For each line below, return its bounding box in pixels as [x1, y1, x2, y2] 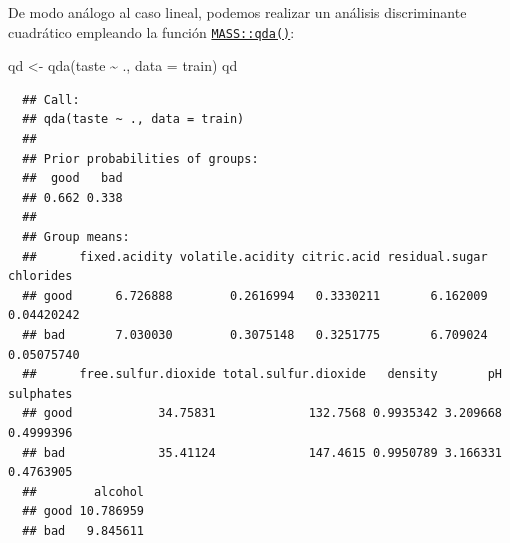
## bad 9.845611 [22, 523, 145, 538]
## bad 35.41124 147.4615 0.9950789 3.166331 [22, 445, 502, 460]
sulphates [8, 386, 73, 401]
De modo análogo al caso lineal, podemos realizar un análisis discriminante [8, 2, 467, 22]
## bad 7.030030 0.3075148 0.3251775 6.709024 [22, 327, 488, 342]
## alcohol [22, 484, 145, 499]
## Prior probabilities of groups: [22, 151, 259, 166]
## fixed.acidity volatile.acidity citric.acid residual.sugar [22, 249, 488, 264]
